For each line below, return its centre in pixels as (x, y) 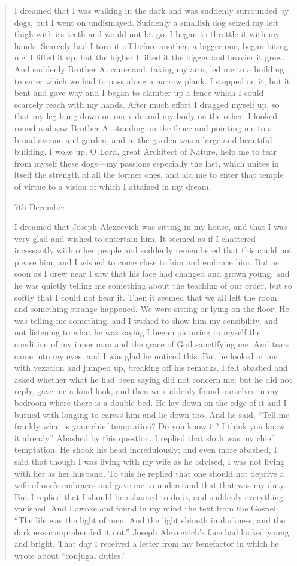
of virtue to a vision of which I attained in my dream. (113, 186)
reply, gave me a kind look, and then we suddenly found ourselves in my (146, 391)
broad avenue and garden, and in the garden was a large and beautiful (143, 139)
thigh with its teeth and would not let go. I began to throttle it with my (147, 34)
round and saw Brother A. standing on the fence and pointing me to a (143, 127)
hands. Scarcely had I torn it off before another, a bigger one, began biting (151, 45)
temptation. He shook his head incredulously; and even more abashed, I (146, 450)
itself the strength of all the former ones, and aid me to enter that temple (149, 175)
